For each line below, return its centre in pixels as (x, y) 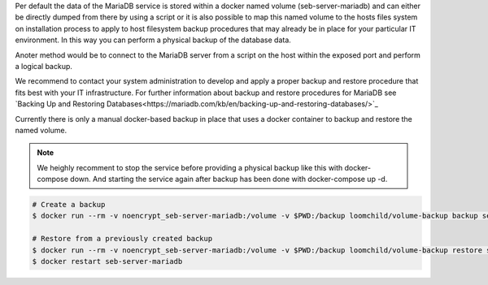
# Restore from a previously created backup (122, 239)
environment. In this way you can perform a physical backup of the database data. (153, 40)
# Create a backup (69, 205)
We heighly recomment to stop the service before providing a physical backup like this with (190, 167)
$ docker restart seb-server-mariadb (107, 261)
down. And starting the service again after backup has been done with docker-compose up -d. (229, 179)
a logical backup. (44, 66)
